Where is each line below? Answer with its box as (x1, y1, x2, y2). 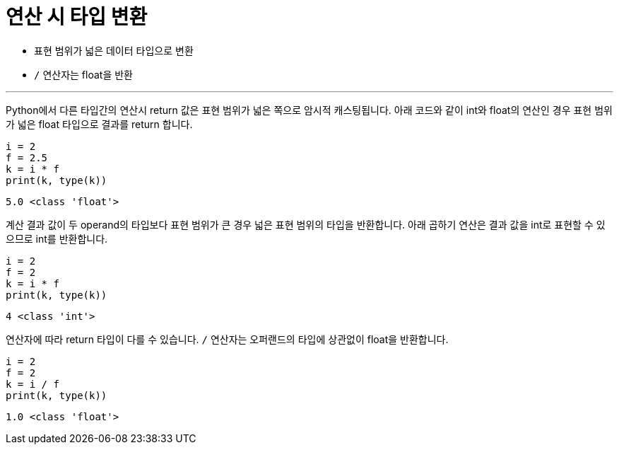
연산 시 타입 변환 (6, 5, 148, 29)
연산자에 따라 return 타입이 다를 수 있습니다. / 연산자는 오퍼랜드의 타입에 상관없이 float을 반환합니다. (6, 333, 449, 345)
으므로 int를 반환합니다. (6, 232, 108, 245)
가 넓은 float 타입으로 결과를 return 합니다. (6, 117, 193, 130)
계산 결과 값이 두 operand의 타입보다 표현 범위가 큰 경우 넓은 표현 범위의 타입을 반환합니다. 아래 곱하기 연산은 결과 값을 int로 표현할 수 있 (6, 218, 606, 231)
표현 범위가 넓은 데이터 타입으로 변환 (34, 44, 194, 57)
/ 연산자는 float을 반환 (34, 68, 133, 81)
